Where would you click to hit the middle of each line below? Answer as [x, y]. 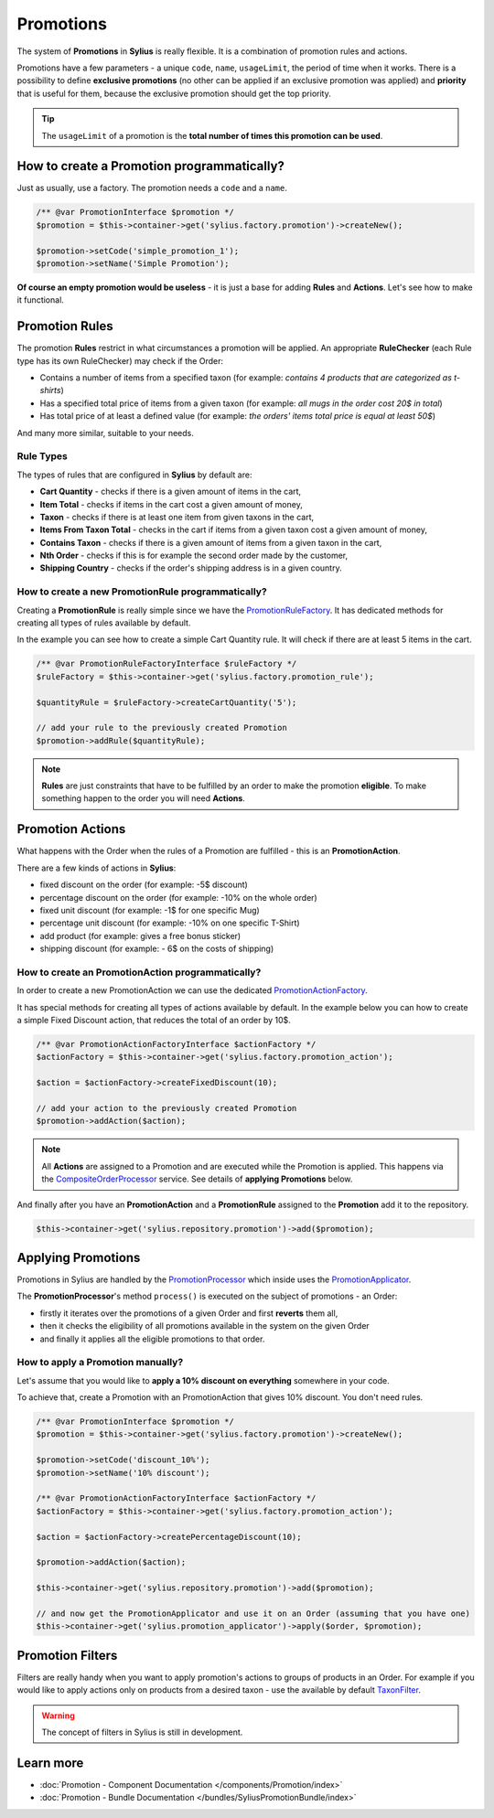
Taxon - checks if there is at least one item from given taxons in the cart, [177, 517]
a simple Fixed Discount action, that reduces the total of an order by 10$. [154, 1021]
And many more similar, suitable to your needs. [105, 433]
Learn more [50, 1763]
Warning [58, 1716]
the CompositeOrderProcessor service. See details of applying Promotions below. [197, 1179]
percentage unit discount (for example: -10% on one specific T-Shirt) [170, 923]
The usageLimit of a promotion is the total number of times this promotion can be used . [212, 135]
